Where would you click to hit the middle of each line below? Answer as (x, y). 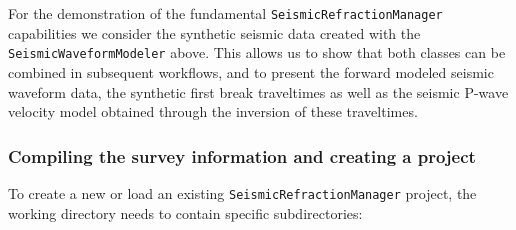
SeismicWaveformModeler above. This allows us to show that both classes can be (257, 52)
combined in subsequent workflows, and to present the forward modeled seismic (251, 71)
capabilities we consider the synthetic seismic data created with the (214, 32)
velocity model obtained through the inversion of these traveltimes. (213, 111)
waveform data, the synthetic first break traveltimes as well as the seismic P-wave (258, 91)
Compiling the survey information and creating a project (242, 155)
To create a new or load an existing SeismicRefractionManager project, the (242, 192)
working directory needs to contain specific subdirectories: (185, 212)
